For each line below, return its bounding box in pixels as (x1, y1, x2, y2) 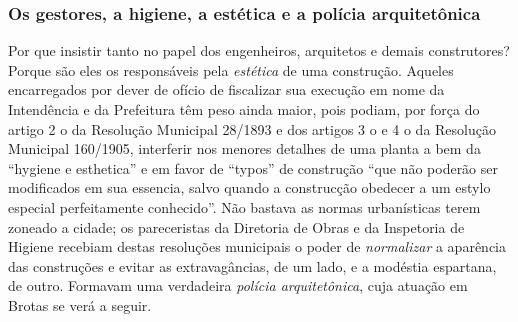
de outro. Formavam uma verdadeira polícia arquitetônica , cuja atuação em (8, 275, 468, 296)
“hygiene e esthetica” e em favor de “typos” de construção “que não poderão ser (8, 157, 498, 178)
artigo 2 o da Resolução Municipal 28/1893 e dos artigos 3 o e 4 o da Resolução (8, 118, 496, 139)
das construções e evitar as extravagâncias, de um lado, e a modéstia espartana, (8, 255, 497, 276)
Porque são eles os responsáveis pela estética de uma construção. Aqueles (8, 59, 454, 80)
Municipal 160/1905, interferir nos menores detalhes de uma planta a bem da (8, 138, 481, 159)
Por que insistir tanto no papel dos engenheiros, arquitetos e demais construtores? (8, 40, 510, 61)
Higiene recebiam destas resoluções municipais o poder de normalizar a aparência (8, 236, 507, 257)
